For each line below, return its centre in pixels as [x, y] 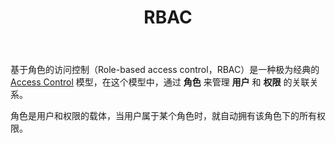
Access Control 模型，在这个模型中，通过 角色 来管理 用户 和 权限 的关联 [160, 82]
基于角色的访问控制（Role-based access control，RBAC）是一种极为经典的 [165, 70]
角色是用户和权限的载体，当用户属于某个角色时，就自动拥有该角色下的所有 [163, 116]
